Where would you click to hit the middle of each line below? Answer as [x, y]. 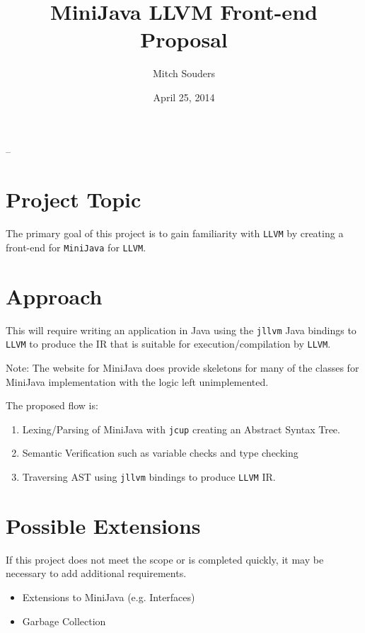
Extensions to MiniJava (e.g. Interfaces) [109, 597]
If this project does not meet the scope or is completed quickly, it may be [165, 559]
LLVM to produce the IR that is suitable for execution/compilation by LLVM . [168, 344]
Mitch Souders [184, 73]
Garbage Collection [64, 621]
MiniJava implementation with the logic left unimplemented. [137, 381]
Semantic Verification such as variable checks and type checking [160, 453]
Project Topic [74, 199]
